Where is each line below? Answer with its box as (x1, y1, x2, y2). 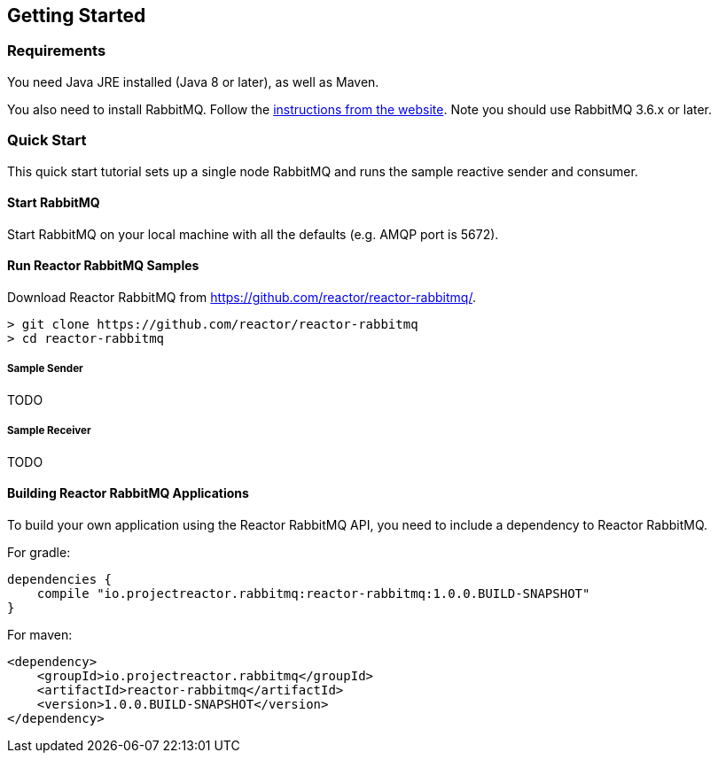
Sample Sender (7, 362, 83, 376)
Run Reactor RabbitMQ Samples (7, 258, 199, 274)
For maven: (7, 626, 73, 642)
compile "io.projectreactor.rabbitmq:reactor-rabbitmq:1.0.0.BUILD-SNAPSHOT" (36, 586, 590, 601)
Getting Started (7, 4, 146, 27)
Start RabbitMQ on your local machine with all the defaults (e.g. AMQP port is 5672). (7, 226, 499, 242)
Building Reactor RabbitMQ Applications (7, 485, 249, 501)
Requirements (7, 42, 106, 60)
